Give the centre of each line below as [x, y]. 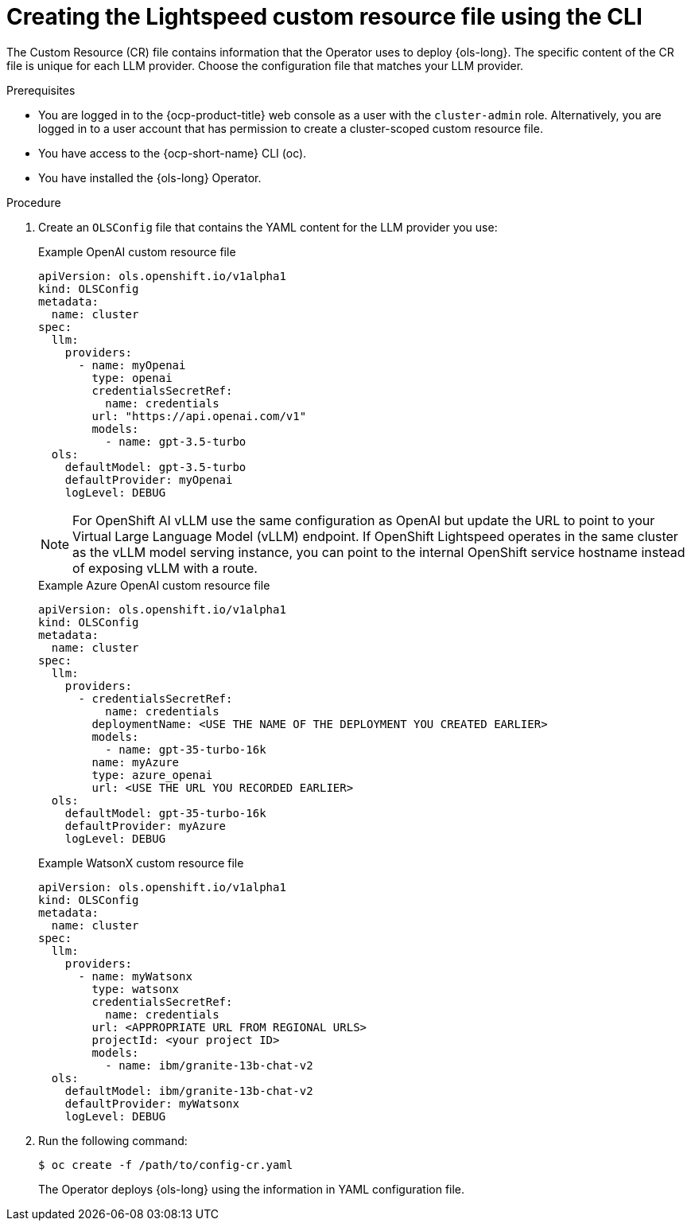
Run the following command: [113, 1140]
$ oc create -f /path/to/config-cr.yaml [166, 1165]
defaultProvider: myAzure [146, 826]
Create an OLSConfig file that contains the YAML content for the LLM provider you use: [268, 227]
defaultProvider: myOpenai [149, 479]
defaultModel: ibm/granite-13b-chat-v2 [189, 1091]
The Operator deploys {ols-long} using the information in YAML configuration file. [252, 1189]
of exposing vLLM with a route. [165, 568]
